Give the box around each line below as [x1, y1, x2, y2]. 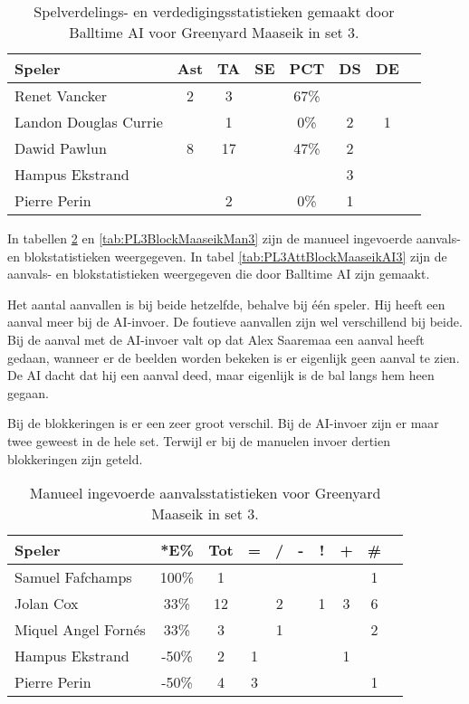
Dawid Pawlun [14, 138, 107, 158]
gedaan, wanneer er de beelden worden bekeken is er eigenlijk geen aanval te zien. [7, 347, 460, 366]
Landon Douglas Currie [14, 111, 163, 132]
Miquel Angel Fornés [14, 619, 146, 641]
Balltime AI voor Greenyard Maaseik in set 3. [69, 22, 359, 43]
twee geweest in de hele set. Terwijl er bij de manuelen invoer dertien [7, 431, 390, 450]
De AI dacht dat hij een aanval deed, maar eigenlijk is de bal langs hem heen [7, 366, 435, 385]
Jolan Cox [14, 593, 79, 614]
